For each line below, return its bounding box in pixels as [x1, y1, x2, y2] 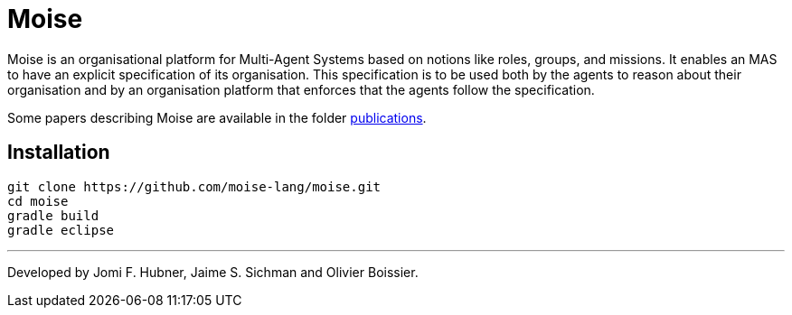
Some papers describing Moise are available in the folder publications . [7, 109, 427, 125]
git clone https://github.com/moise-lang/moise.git [7, 179, 382, 194]
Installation [7, 141, 110, 164]
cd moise [7, 193, 69, 208]
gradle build [7, 208, 99, 223]
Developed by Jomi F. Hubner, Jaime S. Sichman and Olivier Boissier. [7, 264, 419, 280]
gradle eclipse [7, 222, 115, 237]
